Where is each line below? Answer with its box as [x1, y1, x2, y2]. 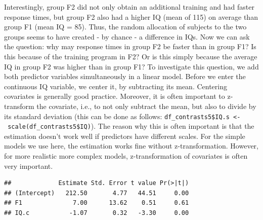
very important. [4, 160, 53, 171]
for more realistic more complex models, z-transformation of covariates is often [4, 151, 248, 161]
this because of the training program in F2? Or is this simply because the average [4, 51, 257, 61]
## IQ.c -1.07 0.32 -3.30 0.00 [4, 209, 189, 216]
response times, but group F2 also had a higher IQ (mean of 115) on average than [4, 11, 258, 22]
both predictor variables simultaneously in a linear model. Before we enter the [4, 71, 246, 82]
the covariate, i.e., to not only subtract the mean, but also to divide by [36, 100, 256, 111]
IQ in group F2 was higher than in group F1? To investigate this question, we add [4, 61, 259, 71]
